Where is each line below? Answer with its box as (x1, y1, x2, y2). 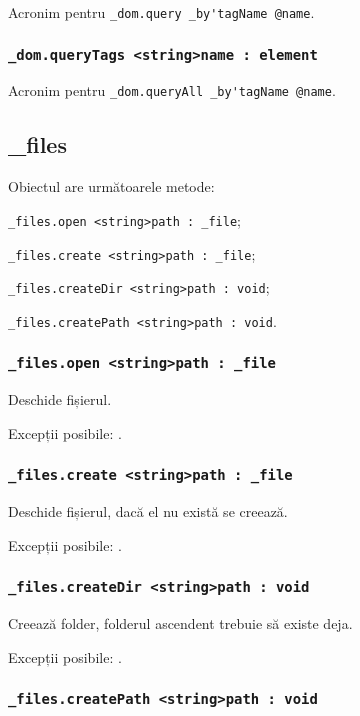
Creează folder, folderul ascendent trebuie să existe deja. (8, 613, 353, 634)
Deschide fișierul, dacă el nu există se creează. (8, 501, 288, 522)
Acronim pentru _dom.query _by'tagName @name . (8, 2, 315, 22)
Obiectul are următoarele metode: (8, 176, 215, 197)
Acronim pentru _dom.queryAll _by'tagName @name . (8, 80, 336, 101)
